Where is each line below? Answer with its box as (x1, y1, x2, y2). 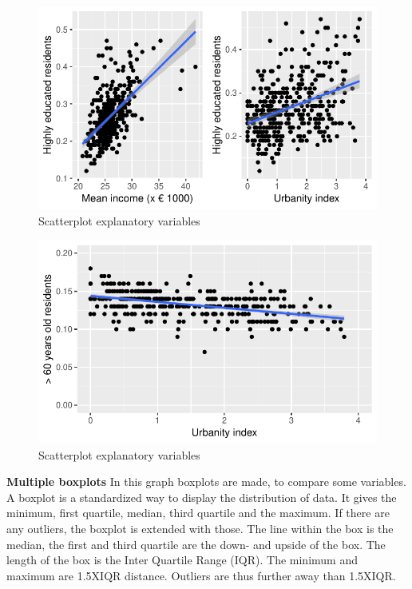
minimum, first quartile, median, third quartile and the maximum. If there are (6, 504, 390, 521)
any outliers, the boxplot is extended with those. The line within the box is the (6, 519, 394, 536)
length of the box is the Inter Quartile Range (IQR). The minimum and (6, 551, 358, 568)
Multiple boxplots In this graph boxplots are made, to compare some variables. (6, 473, 406, 490)
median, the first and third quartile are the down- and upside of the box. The (6, 535, 386, 552)
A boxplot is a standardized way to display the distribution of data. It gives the (6, 488, 397, 505)
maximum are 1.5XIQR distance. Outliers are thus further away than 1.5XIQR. (6, 567, 396, 583)
